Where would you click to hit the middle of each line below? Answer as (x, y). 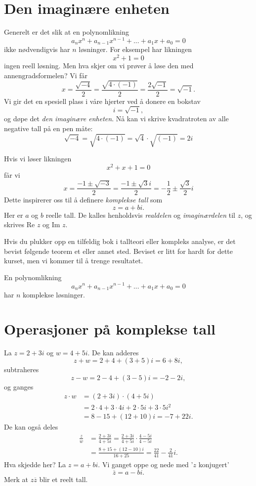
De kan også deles (31, 427)
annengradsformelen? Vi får (46, 75)
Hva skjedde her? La (35, 464)
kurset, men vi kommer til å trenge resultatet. (74, 261)
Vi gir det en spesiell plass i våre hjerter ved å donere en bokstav (102, 101)
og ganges (19, 386)
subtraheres (21, 369)
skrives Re (20, 224)
